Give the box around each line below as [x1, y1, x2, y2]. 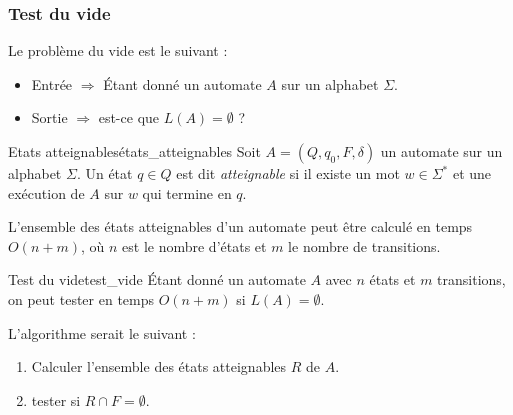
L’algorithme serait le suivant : [8, 322, 196, 343]
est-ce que [98, 107, 160, 128]
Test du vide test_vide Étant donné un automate [8, 269, 306, 290]
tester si [31, 389, 81, 410]
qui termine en [142, 182, 232, 203]
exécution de [8, 182, 85, 203]
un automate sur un [380, 141, 503, 161]
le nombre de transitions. [288, 235, 441, 256]
